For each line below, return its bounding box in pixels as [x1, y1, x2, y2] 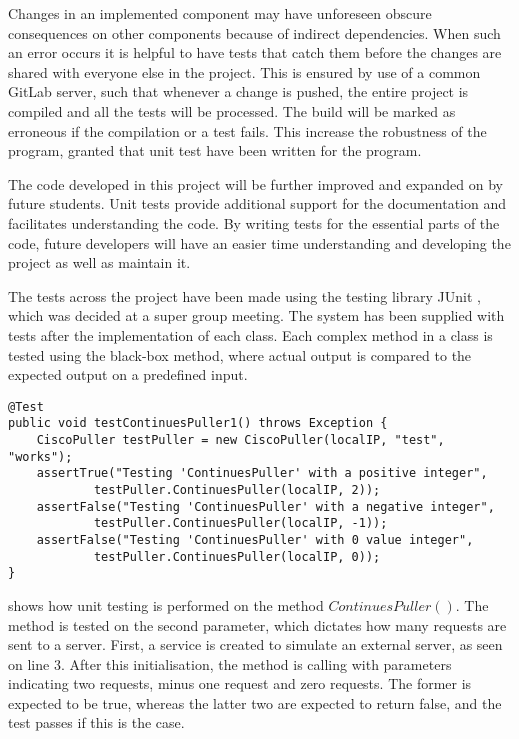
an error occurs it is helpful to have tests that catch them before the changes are [8, 42, 502, 63]
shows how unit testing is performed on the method [8, 594, 324, 615]
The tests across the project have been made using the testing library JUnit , [8, 285, 481, 306]
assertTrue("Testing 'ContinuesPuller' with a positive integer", [36, 466, 488, 481]
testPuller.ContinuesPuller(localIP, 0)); [93, 549, 381, 564]
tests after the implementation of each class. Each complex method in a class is [8, 324, 493, 345]
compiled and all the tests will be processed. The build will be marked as [8, 100, 456, 121]
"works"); [8, 449, 73, 464]
